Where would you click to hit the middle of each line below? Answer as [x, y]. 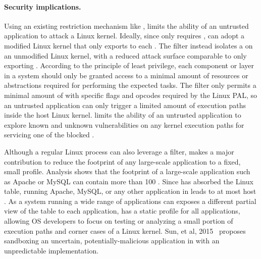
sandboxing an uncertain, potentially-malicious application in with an [112, 241]
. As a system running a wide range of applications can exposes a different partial [130, 201]
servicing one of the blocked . [49, 135]
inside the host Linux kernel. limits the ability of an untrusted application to [123, 115]
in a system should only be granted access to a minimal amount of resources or [126, 75]
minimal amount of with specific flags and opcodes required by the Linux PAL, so [131, 95]
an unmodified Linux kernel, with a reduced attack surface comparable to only [125, 55]
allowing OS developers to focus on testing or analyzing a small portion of [119, 221]
